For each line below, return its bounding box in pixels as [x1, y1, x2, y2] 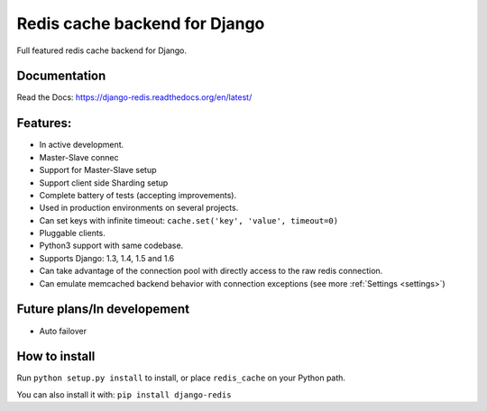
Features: [16, 115, 72, 131]
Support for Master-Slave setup [39, 165, 157, 176]
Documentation [16, 68, 106, 84]
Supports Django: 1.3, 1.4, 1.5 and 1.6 [39, 252, 175, 263]
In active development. [39, 140, 124, 151]
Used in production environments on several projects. [39, 203, 239, 214]
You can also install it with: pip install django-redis [16, 388, 232, 400]
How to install [16, 349, 96, 364]
